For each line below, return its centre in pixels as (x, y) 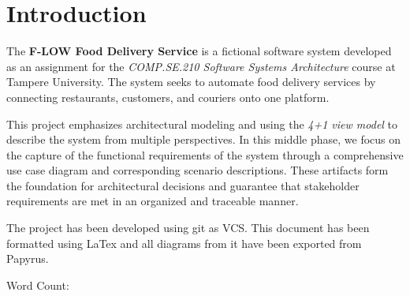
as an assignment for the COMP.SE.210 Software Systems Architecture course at (201, 66)
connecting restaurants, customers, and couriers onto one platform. (168, 97)
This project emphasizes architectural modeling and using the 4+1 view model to (202, 124)
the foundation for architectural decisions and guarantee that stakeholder (183, 185)
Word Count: (38, 285)
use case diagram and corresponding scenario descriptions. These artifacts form (198, 170)
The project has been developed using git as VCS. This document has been (188, 228)
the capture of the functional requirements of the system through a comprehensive (205, 154)
